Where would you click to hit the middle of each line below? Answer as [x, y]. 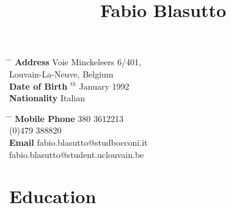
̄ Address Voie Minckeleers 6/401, [75, 62]
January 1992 [104, 86]
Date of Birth [38, 86]
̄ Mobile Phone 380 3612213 [66, 118]
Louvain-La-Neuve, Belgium [61, 74]
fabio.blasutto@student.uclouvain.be [77, 154]
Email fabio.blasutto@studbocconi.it [79, 142]
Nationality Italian [47, 98]
